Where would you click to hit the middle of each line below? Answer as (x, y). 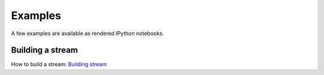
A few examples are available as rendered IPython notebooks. (88, 33)
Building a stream (44, 50)
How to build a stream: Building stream (59, 64)
